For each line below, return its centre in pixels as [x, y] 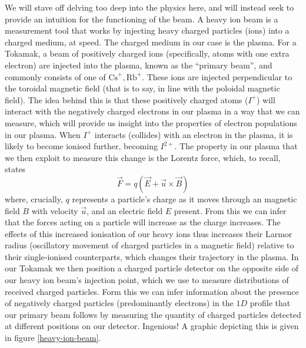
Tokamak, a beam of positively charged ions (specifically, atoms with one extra [147, 53]
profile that [270, 303]
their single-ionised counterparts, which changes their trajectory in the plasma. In [152, 256]
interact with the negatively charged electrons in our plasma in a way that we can [152, 111]
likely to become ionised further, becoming [81, 146]
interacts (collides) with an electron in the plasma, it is [194, 134]
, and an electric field [125, 210]
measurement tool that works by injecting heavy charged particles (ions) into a [147, 30]
